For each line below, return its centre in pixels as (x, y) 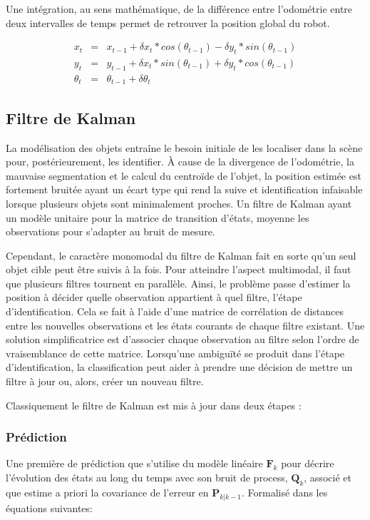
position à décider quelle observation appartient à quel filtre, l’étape (154, 297)
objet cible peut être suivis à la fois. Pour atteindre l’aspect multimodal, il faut (179, 269)
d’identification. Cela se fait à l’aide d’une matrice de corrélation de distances (175, 311)
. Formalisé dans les (284, 492)
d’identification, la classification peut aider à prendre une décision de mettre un (179, 367)
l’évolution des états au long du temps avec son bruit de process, (147, 478)
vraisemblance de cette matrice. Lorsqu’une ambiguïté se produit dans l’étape (175, 353)
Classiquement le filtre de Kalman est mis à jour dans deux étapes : (154, 405)
